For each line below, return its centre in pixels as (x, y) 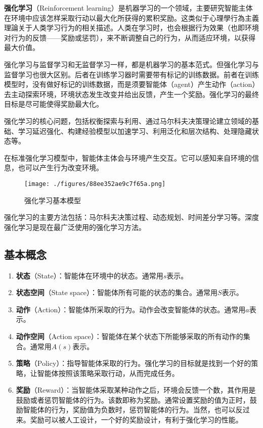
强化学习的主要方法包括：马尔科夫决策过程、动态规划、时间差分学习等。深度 (131, 217)
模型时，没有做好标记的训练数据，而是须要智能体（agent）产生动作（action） (130, 84)
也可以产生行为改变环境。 (60, 168)
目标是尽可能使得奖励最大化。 (54, 104)
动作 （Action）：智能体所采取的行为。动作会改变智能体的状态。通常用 (131, 309)
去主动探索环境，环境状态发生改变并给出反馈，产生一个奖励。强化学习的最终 (131, 94)
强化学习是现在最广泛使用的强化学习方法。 (75, 227)
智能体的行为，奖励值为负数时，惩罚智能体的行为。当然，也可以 (129, 410)
